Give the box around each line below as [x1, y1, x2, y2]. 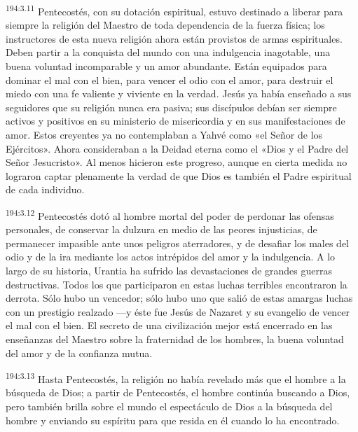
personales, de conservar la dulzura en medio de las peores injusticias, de [6, 222, 317, 237]
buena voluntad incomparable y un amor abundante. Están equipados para [6, 59, 327, 74]
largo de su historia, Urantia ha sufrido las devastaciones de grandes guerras [6, 263, 333, 277]
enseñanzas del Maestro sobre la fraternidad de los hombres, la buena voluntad [6, 331, 344, 346]
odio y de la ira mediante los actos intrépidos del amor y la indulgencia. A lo [6, 249, 336, 264]
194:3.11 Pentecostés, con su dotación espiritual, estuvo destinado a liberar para [6, 2, 343, 18]
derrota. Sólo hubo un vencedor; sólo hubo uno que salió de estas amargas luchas [6, 291, 353, 305]
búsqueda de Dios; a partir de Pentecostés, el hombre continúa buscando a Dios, [6, 385, 350, 400]
